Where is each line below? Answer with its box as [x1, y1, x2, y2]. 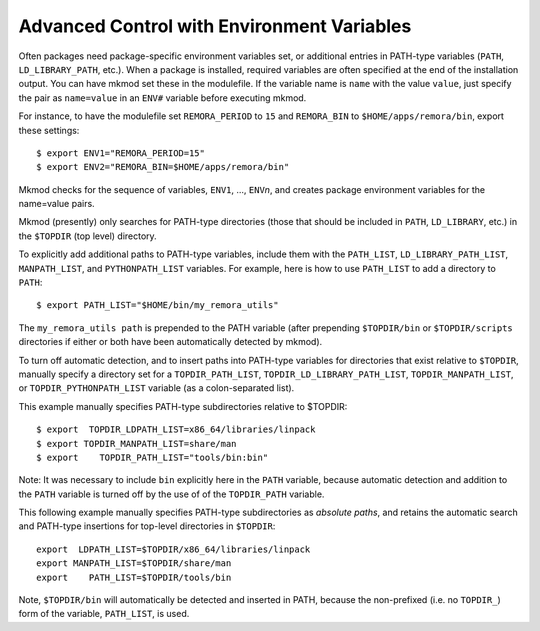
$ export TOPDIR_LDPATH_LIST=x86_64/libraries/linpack [36, 424, 316, 435]
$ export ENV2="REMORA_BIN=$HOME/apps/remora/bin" [36, 161, 290, 173]
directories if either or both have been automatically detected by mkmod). [18, 336, 323, 348]
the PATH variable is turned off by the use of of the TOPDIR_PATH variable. [18, 488, 325, 500]
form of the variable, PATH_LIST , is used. [18, 608, 190, 620]
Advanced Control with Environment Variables [18, 15, 412, 37]
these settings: [18, 124, 80, 136]
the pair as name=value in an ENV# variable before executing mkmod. [18, 91, 307, 104]
